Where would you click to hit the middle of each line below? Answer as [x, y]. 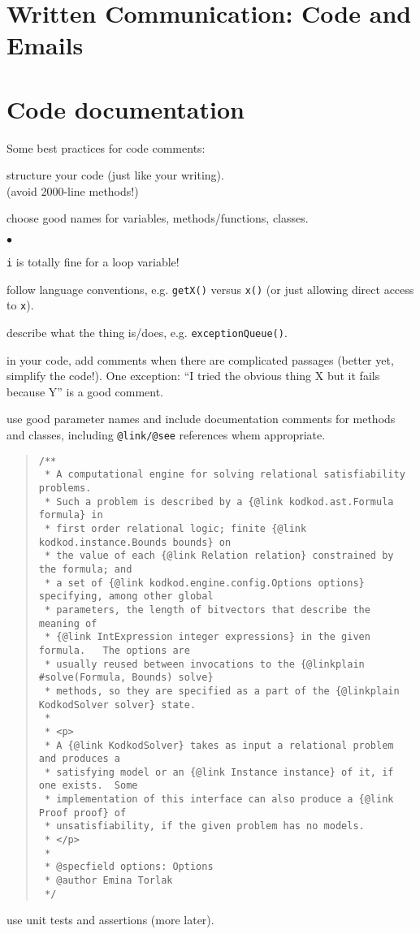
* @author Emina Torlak [108, 881]
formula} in [71, 515]
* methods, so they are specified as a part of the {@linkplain [222, 691]
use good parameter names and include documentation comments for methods [201, 419]
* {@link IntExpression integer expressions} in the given [207, 637]
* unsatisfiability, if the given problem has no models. [204, 826]
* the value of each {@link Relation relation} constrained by [219, 556]
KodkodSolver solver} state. [117, 705]
